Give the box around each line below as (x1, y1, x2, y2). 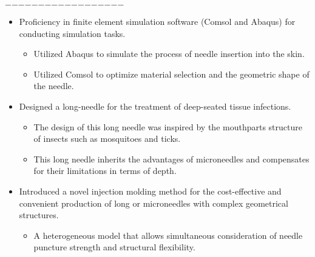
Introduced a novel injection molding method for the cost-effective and (19, 184, 282, 197)
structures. (19, 209, 59, 221)
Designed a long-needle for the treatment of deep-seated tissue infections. (19, 99, 291, 112)
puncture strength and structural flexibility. (33, 241, 195, 253)
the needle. (33, 79, 74, 92)
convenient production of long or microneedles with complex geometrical (19, 196, 288, 209)
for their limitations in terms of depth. (33, 164, 177, 177)
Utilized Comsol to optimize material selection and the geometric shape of (33, 67, 310, 80)
